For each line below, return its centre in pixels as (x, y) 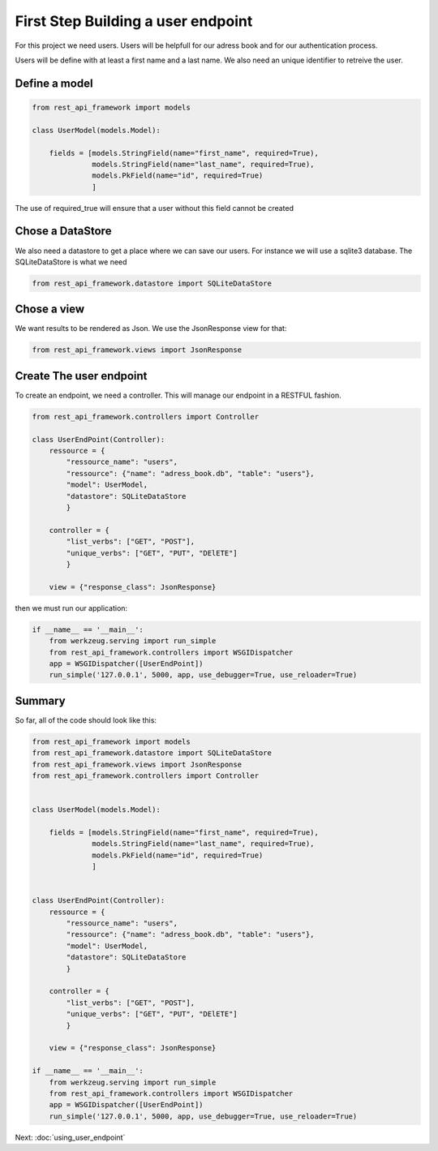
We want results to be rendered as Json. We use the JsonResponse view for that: (151, 329)
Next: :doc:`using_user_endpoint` (70, 1137)
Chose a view (50, 309)
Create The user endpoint (81, 376)
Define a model (54, 83)
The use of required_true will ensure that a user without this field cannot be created (155, 208)
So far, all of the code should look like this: (86, 720)
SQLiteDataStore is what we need (71, 262)
